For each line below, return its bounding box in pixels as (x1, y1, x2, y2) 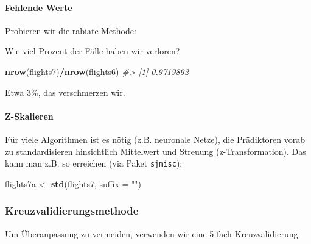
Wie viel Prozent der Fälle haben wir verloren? (5, 45, 180, 57)
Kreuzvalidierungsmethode (5, 203, 139, 218)
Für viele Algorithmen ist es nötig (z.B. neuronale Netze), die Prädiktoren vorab (5, 132, 306, 145)
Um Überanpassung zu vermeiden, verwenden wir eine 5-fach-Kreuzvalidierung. (5, 227, 301, 240)
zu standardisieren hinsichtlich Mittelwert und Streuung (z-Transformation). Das (5, 145, 306, 157)
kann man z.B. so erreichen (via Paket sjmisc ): (5, 157, 183, 170)
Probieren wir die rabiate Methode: (5, 24, 136, 37)
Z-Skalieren (5, 109, 54, 122)
